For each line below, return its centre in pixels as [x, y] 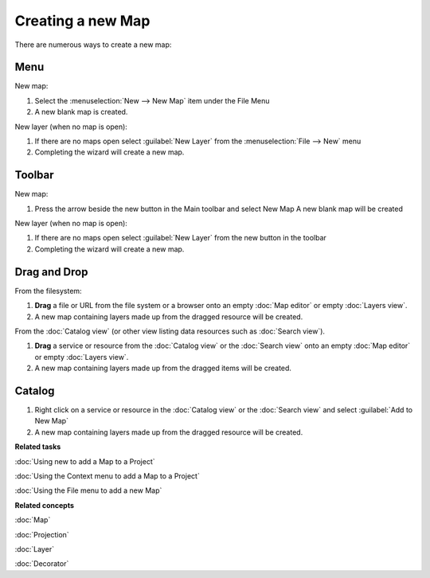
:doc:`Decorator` [42, 564]
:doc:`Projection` [42, 534]
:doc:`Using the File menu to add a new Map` [88, 490]
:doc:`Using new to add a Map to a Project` [85, 461]
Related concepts [45, 505]
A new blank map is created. [81, 112]
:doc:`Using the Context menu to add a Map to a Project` [107, 476]
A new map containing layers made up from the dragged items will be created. [163, 368]
